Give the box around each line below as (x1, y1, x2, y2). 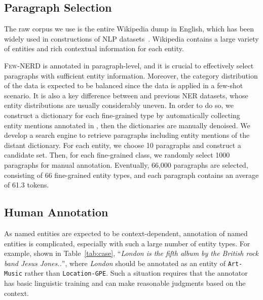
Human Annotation (4, 204, 108, 220)
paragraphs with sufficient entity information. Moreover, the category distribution (4, 70, 258, 81)
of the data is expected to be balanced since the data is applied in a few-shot (4, 80, 243, 91)
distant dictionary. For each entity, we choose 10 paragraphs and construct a (4, 139, 241, 150)
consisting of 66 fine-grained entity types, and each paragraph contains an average (4, 169, 259, 180)
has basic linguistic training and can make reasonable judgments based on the (4, 278, 246, 288)
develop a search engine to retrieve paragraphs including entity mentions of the (4, 130, 250, 140)
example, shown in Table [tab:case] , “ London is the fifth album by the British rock (4, 248, 259, 258)
